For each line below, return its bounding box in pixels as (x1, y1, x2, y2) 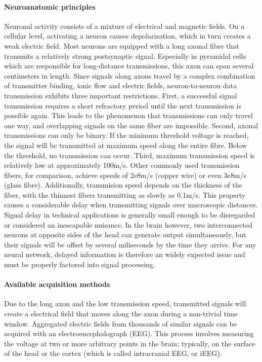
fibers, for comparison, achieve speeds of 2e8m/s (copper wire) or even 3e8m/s (4, 169, 246, 180)
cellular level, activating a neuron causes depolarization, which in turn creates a (4, 30, 251, 41)
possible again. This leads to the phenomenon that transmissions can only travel (4, 110, 253, 121)
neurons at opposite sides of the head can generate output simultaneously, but (4, 229, 246, 240)
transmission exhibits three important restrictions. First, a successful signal (4, 90, 237, 100)
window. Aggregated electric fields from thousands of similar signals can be (4, 318, 237, 329)
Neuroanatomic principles (4, 1, 96, 12)
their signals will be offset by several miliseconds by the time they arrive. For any (4, 239, 256, 249)
